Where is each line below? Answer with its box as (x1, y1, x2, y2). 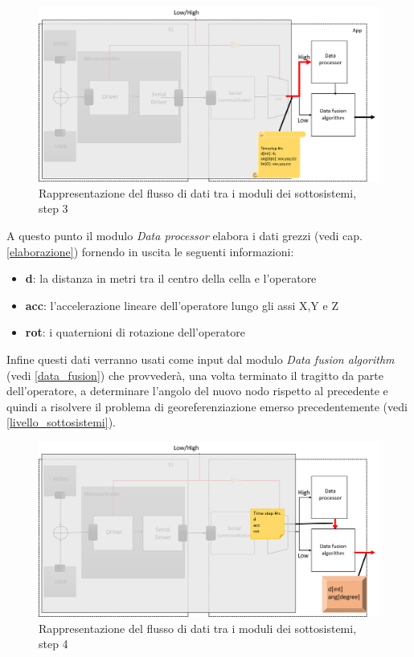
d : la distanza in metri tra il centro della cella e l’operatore (25, 270, 317, 287)
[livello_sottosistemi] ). (6, 414, 116, 431)
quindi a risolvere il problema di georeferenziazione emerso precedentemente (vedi (6, 398, 408, 414)
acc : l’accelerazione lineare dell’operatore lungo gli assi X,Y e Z (25, 296, 338, 313)
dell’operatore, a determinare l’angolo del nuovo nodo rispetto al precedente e (6, 382, 388, 399)
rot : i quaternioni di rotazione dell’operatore (25, 324, 245, 341)
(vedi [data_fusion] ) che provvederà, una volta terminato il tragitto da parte (6, 366, 383, 383)
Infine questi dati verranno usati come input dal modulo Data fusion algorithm (6, 350, 395, 367)
